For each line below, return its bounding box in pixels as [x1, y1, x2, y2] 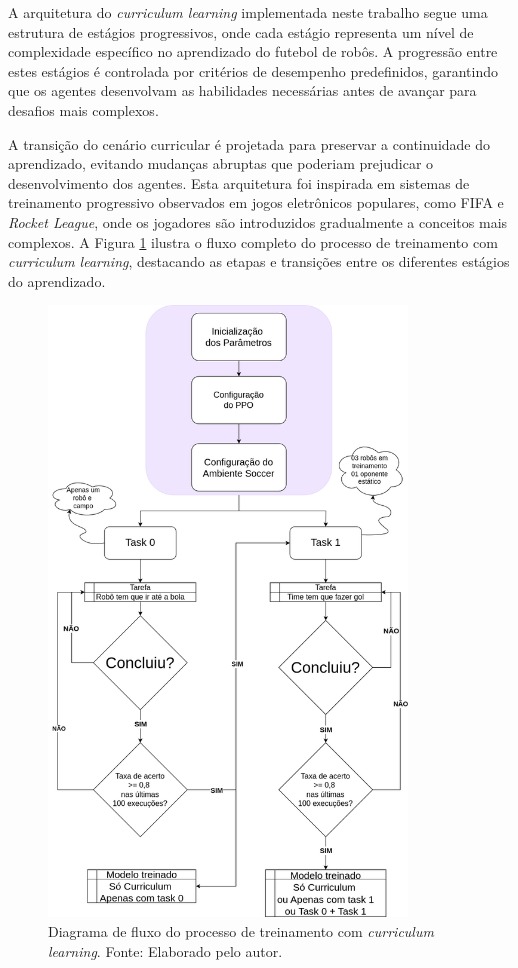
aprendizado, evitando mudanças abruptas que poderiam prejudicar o [8, 153, 434, 174]
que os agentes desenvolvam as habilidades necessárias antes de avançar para [8, 80, 477, 101]
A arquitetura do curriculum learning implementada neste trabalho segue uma [8, 2, 488, 22]
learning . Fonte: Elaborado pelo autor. [48, 940, 283, 961]
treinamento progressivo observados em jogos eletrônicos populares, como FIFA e [8, 192, 504, 213]
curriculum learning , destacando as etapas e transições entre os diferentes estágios [8, 251, 510, 272]
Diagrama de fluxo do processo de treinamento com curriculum [48, 920, 434, 941]
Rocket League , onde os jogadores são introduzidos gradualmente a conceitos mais [8, 211, 508, 232]
